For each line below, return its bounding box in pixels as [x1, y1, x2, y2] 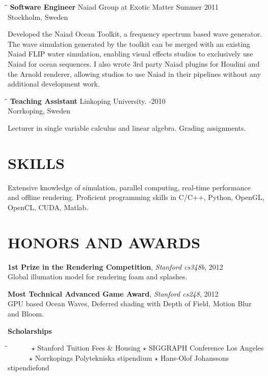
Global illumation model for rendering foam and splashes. [8, 271, 187, 282]
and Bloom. [8, 308, 44, 319]
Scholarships [8, 325, 52, 336]
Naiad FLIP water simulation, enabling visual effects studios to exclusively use [8, 48, 253, 59]
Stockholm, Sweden [8, 11, 68, 22]
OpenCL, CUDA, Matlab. [8, 201, 89, 212]
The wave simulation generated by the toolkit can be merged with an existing [8, 38, 250, 49]
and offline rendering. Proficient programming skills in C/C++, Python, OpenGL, [8, 192, 264, 203]
